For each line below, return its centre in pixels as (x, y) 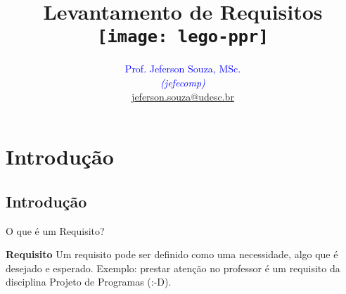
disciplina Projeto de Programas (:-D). (89, 282)
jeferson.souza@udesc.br (183, 96)
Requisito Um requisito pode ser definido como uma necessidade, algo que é (172, 254)
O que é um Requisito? (55, 230)
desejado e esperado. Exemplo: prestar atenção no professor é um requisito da (173, 268)
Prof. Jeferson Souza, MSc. (183, 69)
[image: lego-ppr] (183, 37)
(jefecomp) (183, 83)
